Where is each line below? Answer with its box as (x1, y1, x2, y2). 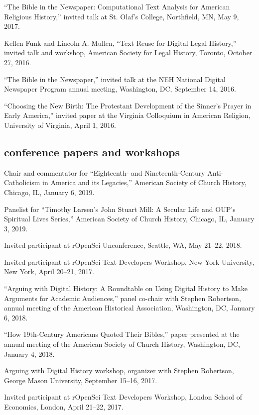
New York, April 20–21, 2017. (4, 266, 94, 277)
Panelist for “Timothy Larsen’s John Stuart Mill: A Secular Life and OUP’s (4, 204, 236, 214)
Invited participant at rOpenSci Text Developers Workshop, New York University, (4, 256, 255, 267)
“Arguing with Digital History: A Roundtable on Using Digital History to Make (4, 283, 248, 294)
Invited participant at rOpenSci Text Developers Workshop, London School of (4, 392, 242, 402)
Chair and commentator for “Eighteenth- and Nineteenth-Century (4, 167, 205, 178)
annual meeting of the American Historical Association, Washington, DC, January (4, 303, 255, 313)
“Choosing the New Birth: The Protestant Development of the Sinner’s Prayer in (4, 100, 252, 110)
